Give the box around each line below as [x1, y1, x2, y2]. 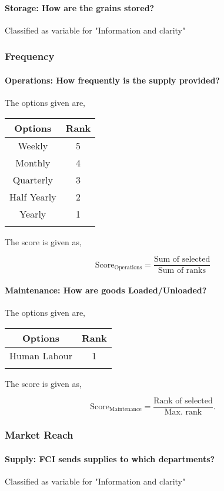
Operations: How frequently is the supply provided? [5, 74, 220, 86]
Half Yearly [9, 189, 56, 203]
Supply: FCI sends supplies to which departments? [5, 452, 215, 465]
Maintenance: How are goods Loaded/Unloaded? [5, 283, 207, 296]
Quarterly [12, 172, 53, 186]
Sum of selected [153, 255, 210, 264]
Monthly [15, 155, 51, 169]
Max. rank [164, 408, 202, 417]
